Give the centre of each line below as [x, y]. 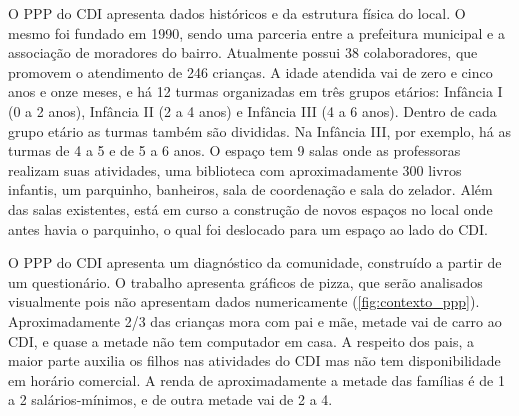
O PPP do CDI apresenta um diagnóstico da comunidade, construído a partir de [255, 262]
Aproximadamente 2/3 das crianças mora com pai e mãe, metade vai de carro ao [255, 320]
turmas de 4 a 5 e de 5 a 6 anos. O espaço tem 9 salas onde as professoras [234, 150]
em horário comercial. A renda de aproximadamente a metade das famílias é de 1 [256, 379]
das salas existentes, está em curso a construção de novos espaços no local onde [250, 208]
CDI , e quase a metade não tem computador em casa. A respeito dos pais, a [241, 340]
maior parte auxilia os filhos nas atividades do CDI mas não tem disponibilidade [254, 360]
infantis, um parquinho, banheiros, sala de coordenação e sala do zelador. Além [250, 189]
